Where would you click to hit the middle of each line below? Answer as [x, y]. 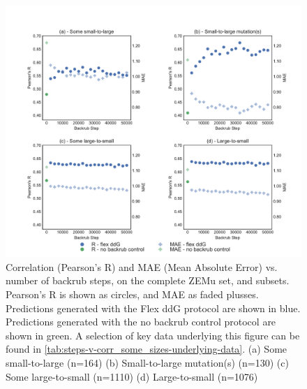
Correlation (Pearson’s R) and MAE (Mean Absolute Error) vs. [142, 266]
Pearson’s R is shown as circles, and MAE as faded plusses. [132, 294]
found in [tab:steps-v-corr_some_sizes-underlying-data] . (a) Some [147, 349]
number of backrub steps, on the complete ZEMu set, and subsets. [148, 280]
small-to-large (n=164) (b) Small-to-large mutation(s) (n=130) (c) [147, 362]
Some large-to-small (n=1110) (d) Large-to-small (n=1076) [132, 376]
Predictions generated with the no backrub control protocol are [141, 322]
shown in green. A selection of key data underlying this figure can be [153, 335]
